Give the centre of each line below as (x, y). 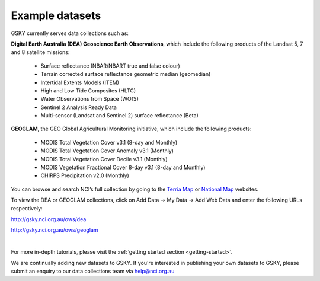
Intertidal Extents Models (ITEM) (80, 82)
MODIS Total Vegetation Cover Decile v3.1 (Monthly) (104, 159)
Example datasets (56, 15)
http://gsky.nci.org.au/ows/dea (49, 219)
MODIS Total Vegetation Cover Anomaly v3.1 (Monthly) (107, 151)
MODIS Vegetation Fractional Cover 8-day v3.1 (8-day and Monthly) (123, 167)
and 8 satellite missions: (40, 52)
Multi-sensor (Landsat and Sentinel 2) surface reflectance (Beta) (119, 116)
